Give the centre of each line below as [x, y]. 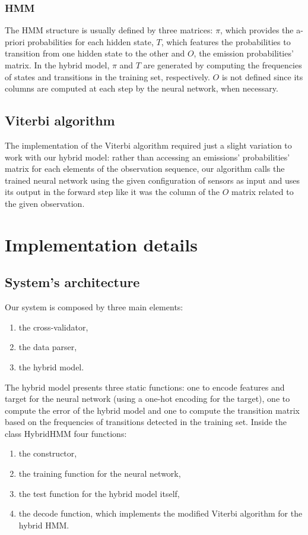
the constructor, [48, 453]
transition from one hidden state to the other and [95, 53]
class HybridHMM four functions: [66, 433]
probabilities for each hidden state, [91, 41]
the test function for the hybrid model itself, [99, 493]
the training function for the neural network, [100, 473]
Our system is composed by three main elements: [94, 307]
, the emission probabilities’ [244, 53]
